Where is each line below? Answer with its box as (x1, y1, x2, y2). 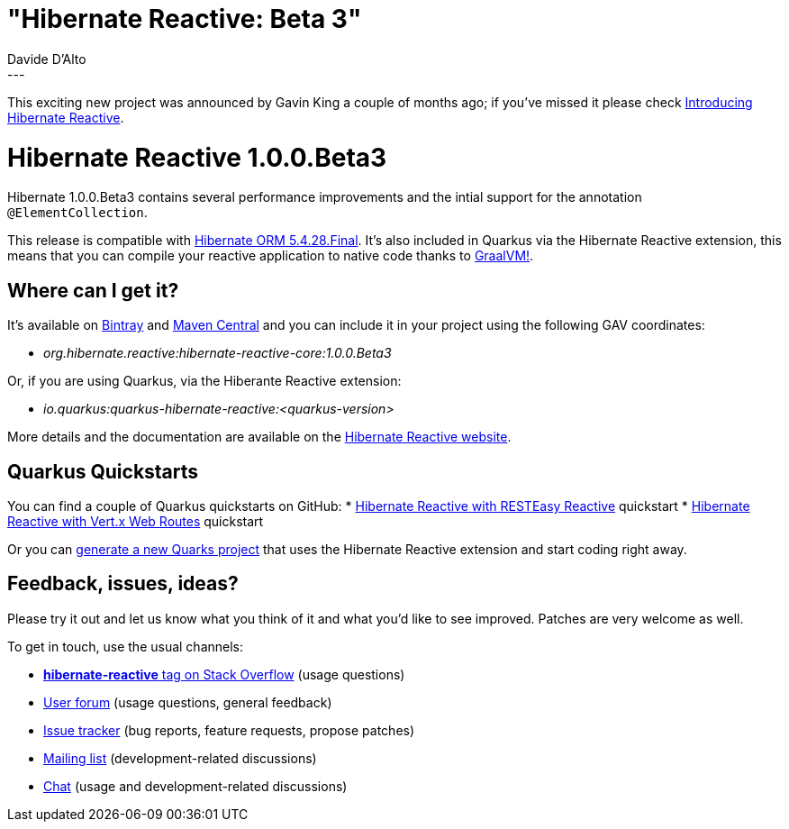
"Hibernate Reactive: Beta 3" (7, 4, 362, 34)
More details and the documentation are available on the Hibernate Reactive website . (7, 429, 512, 445)
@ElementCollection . (7, 205, 148, 221)
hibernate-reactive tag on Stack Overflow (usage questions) (43, 666, 405, 682)
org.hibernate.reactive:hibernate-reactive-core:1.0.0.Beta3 (43, 345, 392, 361)
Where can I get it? (7, 278, 179, 302)
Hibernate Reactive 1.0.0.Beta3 (7, 141, 387, 173)
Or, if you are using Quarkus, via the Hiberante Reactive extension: (7, 373, 402, 389)
